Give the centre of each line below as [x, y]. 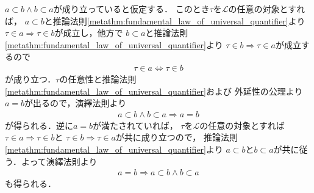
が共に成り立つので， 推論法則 [177, 137]
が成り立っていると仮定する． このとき [131, 9]
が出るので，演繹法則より [76, 103]
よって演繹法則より [59, 161]
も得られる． [30, 184]
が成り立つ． [30, 79]
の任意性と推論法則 [98, 79]
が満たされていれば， [135, 125]
